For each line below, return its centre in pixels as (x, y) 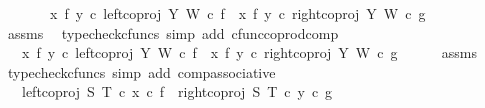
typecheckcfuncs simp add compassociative (141, 71)
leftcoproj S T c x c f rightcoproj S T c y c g (177, 91)
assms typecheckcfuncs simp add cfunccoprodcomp (173, 32)
